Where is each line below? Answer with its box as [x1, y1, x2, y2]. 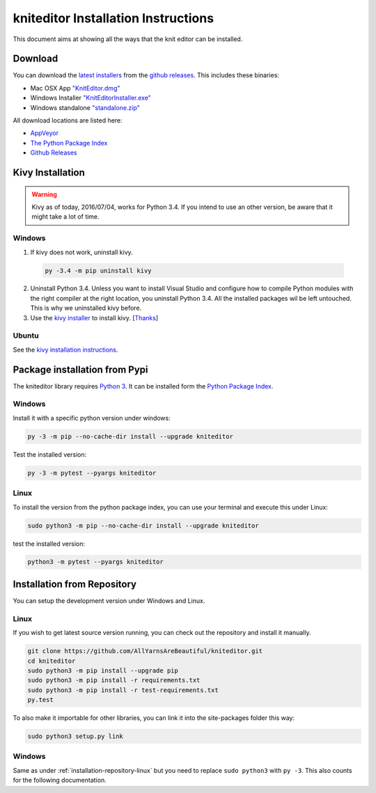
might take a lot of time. [31, 212, 100, 221]
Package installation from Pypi [13, 363, 148, 375]
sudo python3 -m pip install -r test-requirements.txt [27, 686, 219, 694]
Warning [31, 190, 57, 198]
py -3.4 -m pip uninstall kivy [45, 267, 152, 274]
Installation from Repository [13, 578, 137, 590]
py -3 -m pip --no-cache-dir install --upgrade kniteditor [27, 432, 233, 440]
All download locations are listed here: [13, 116, 123, 125]
